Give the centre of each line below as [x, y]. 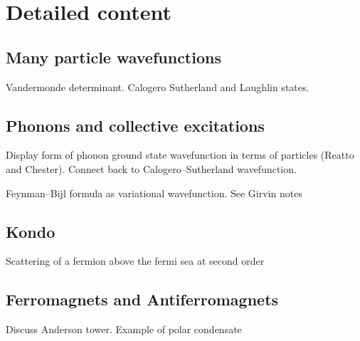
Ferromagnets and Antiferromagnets [142, 299]
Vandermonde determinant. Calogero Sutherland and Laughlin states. [158, 86]
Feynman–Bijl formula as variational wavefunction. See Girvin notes [154, 193]
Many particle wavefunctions [113, 57]
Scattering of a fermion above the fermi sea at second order [135, 261]
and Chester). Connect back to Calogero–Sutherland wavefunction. [151, 168]
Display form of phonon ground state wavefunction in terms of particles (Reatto [180, 155]
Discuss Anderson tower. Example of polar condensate [124, 329]
